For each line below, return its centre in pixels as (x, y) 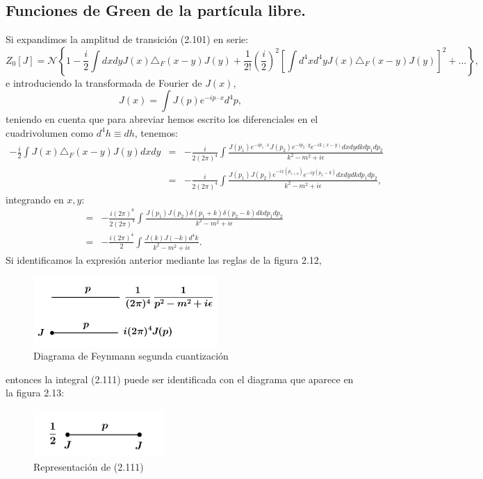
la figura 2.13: (35, 393)
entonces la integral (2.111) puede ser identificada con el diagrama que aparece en (180, 379)
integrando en (35, 199)
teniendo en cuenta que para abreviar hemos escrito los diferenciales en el (162, 119)
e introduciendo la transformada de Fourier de (104, 82)
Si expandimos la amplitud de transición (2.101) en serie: (127, 39)
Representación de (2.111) (89, 467)
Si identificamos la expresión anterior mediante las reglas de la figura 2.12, (164, 259)
